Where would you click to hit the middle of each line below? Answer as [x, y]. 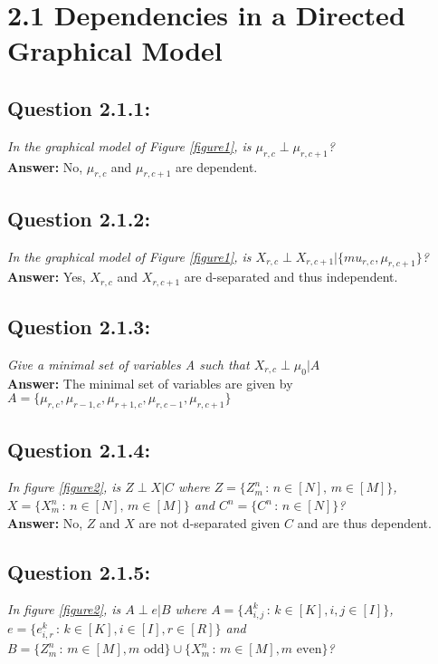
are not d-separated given [209, 522]
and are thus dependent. [364, 522]
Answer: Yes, [47, 277]
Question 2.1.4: [79, 449]
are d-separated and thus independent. [291, 277]
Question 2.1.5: [79, 571]
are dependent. [216, 166]
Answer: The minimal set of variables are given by [150, 383]
